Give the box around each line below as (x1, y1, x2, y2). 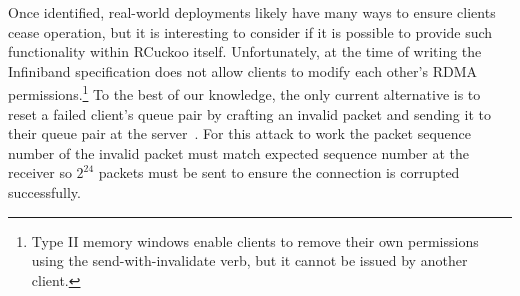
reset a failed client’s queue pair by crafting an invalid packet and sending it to (8, 103, 491, 124)
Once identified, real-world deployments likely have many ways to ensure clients (8, 2, 496, 22)
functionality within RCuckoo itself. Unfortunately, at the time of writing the (8, 41, 482, 62)
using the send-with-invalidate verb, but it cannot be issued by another (31, 250, 468, 271)
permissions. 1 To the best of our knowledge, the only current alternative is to (8, 81, 481, 105)
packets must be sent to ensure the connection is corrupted (98, 162, 460, 183)
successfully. (8, 182, 81, 202)
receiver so (8, 162, 72, 183)
